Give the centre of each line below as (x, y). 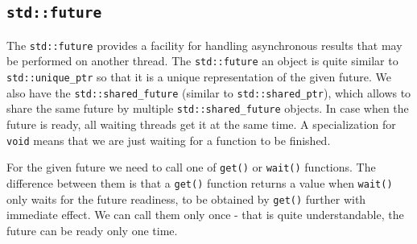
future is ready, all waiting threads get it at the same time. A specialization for (201, 124)
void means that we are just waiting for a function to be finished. (169, 140)
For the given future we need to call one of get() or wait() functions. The (191, 167)
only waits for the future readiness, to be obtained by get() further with (186, 199)
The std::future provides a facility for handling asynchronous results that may (204, 45)
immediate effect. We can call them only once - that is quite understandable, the (205, 215)
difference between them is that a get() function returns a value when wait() (200, 182)
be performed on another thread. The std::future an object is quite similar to (202, 61)
